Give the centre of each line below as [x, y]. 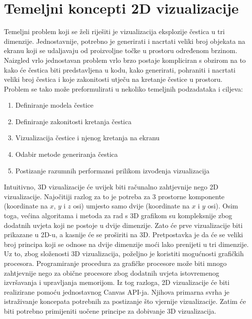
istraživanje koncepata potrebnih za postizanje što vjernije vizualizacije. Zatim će [125, 301]
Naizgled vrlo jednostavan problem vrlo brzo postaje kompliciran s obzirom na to [125, 60]
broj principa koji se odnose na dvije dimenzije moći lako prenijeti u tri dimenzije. [126, 244]
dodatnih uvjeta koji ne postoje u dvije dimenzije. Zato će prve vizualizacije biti [123, 225]
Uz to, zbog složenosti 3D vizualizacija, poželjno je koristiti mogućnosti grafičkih [124, 253]
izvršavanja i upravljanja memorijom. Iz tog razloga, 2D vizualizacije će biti [117, 282]
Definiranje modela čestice [54, 105]
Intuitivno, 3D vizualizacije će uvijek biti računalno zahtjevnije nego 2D [111, 187]
